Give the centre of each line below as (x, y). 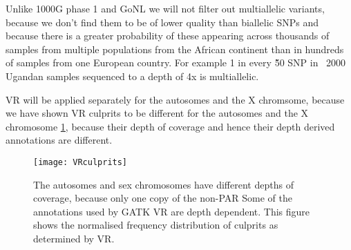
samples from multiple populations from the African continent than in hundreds (175, 49)
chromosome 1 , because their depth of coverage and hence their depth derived (170, 126)
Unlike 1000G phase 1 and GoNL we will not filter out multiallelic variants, (165, 8)
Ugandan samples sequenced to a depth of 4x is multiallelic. (132, 76)
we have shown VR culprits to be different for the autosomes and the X (157, 113)
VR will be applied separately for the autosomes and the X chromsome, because (175, 99)
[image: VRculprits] (80, 162)
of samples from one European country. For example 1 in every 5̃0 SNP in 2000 (176, 62)
